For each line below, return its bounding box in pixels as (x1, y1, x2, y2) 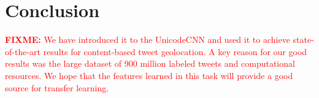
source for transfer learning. (5, 81, 109, 94)
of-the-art (5, 45, 40, 58)
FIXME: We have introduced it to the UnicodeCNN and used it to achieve (5, 33, 290, 46)
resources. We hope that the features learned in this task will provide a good (5, 69, 293, 81)
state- (293, 33, 314, 46)
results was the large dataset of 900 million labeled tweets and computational (5, 57, 295, 70)
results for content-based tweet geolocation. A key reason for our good (43, 45, 307, 58)
